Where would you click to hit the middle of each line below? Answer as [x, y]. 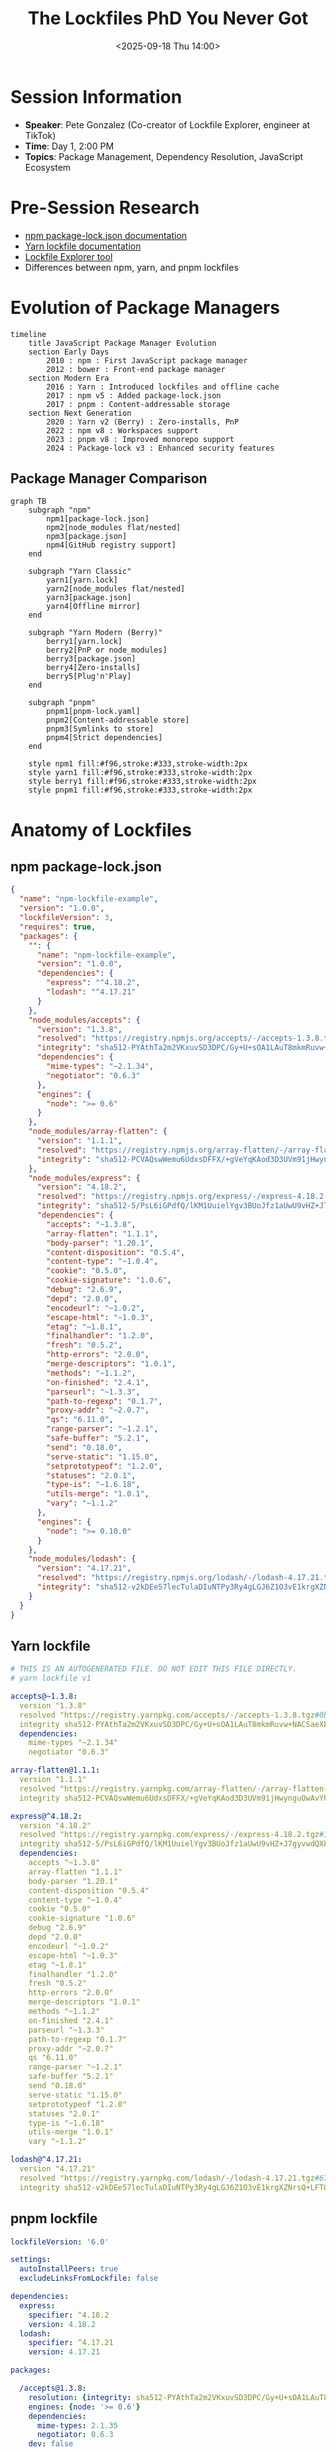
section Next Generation [80, 413]
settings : [31, 2260]
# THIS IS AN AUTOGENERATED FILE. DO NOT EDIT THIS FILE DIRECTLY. [154, 1669]
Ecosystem [48, 167]
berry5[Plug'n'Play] [89, 677]
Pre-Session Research [105, 207]
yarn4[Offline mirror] [93, 607]
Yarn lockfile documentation [83, 246]
